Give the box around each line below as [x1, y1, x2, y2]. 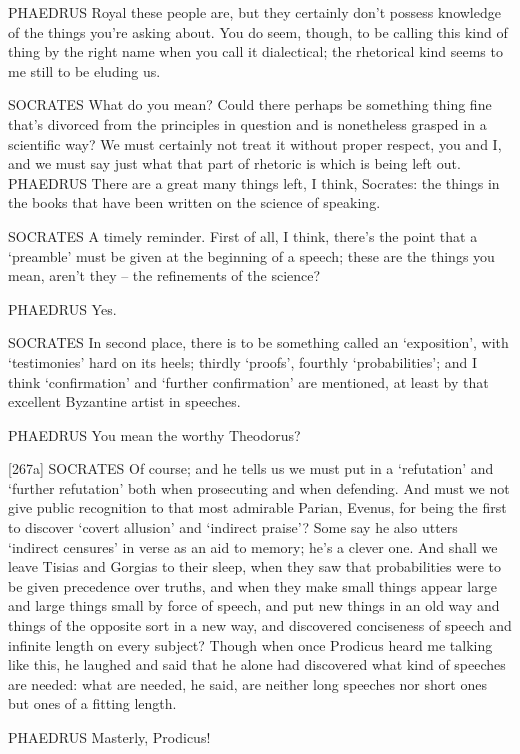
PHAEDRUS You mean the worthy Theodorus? [8, 424, 301, 445]
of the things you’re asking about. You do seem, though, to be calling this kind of [8, 21, 508, 42]
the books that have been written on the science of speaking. [8, 192, 381, 213]
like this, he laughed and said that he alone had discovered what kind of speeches [8, 654, 506, 675]
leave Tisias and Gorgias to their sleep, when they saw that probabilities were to [8, 556, 502, 577]
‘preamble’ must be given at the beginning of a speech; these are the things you [8, 245, 495, 266]
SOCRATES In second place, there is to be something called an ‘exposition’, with [8, 332, 509, 353]
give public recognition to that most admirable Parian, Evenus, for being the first [8, 497, 507, 518]
